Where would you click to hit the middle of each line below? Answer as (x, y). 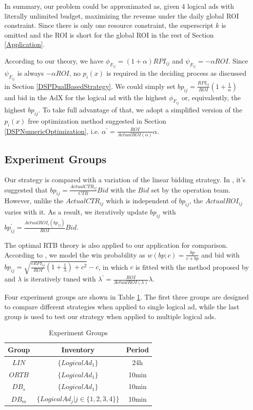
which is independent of (141, 201)
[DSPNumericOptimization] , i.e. (52, 131)
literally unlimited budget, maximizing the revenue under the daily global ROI (122, 15)
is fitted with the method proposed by (192, 267)
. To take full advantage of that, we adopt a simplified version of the (140, 110)
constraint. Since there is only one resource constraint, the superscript (109, 25)
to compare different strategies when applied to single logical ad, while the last (122, 307)
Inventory (78, 349)
